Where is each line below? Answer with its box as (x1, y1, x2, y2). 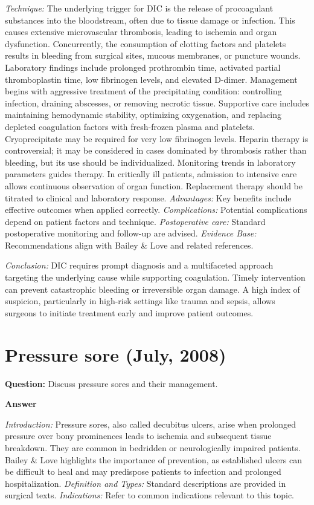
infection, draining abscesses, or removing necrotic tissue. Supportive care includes (5, 96, 309, 109)
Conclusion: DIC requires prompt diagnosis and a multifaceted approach (5, 259, 274, 272)
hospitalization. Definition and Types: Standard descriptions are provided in (5, 477, 286, 489)
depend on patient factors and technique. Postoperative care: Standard (5, 215, 266, 227)
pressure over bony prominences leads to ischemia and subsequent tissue (5, 429, 272, 442)
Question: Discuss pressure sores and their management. (5, 377, 218, 389)
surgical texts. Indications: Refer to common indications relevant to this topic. (5, 489, 294, 501)
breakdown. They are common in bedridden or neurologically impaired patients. (5, 441, 301, 454)
